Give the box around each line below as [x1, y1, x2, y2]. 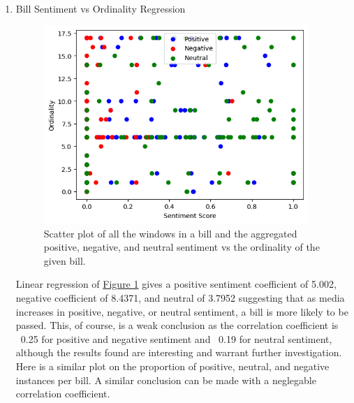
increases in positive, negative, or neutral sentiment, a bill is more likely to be [15, 304, 348, 318]
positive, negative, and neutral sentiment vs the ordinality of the [43, 240, 320, 254]
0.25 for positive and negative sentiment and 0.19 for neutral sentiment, [20, 331, 332, 346]
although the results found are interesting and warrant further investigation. [15, 345, 342, 360]
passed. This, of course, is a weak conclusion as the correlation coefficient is [15, 318, 339, 332]
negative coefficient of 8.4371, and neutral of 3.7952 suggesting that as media [15, 291, 345, 305]
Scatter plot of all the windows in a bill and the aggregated [43, 226, 297, 240]
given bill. [43, 253, 86, 268]
